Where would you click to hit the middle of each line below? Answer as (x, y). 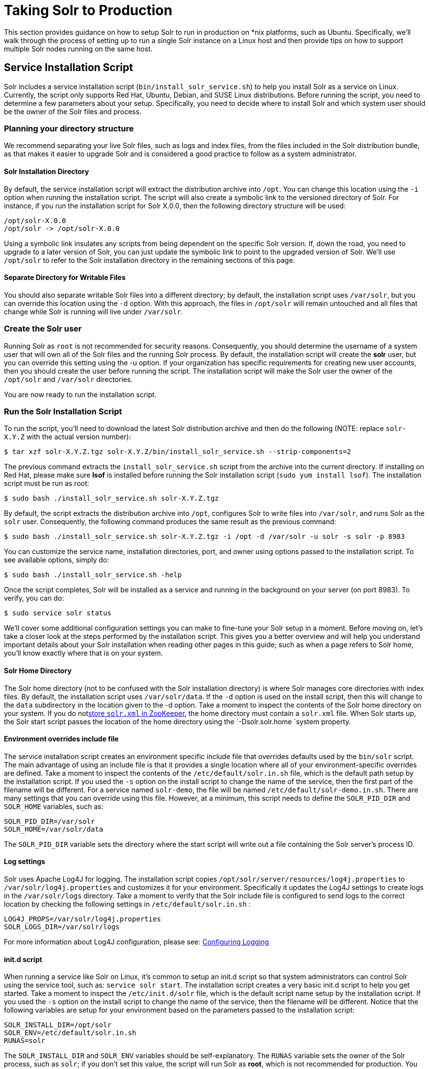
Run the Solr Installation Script (63, 411)
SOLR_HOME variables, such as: (54, 806)
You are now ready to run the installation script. (80, 394)
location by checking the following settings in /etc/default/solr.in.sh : (127, 904)
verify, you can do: (34, 598)
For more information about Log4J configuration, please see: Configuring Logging (137, 942)
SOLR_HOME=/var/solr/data (54, 829)
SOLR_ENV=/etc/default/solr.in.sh (70, 1033)
